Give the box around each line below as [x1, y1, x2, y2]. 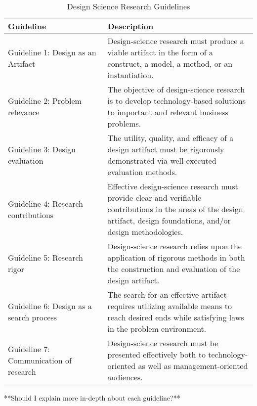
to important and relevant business [107, 106, 228, 118]
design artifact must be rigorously [107, 143, 224, 155]
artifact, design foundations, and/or [107, 215, 231, 226]
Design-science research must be [107, 337, 218, 349]
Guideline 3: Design [8, 143, 76, 155]
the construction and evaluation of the [107, 263, 240, 274]
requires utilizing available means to [107, 300, 232, 312]
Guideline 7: [8, 343, 50, 355]
